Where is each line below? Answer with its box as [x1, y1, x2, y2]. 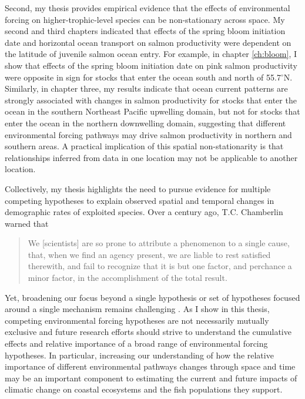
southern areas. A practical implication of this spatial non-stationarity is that [5, 140, 284, 152]
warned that [5, 217, 49, 229]
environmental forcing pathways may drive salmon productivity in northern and [5, 128, 292, 140]
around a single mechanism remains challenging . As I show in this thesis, [5, 303, 270, 315]
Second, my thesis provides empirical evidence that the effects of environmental [5, 2, 290, 14]
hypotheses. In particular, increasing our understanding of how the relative [5, 348, 274, 361]
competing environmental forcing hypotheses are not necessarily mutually [5, 314, 269, 326]
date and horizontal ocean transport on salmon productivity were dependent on [5, 36, 291, 48]
